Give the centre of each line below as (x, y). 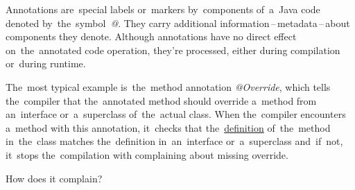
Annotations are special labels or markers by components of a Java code (163, 9)
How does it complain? (54, 178)
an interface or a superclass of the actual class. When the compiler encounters (176, 114)
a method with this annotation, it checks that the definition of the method (168, 127)
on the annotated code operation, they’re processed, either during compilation (173, 50)
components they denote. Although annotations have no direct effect (151, 36)
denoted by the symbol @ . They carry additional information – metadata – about (178, 23)
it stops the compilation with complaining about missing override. (147, 154)
